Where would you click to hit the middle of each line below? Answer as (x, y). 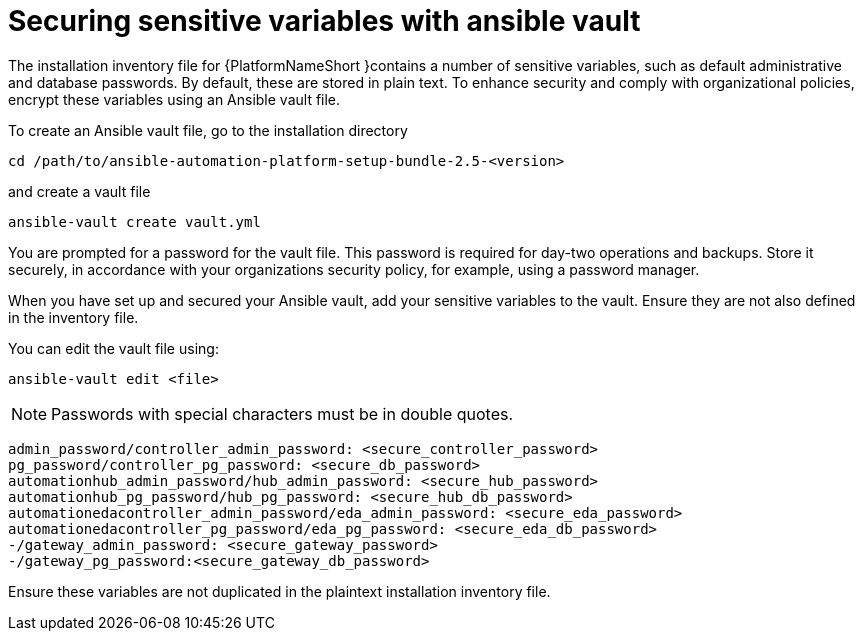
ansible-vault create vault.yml (134, 221)
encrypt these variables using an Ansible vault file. (174, 99)
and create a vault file (79, 191)
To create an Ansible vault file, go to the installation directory (208, 130)
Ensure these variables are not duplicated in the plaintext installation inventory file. (279, 591)
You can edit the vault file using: (113, 348)
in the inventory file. (73, 317)
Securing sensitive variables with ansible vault (324, 21)
